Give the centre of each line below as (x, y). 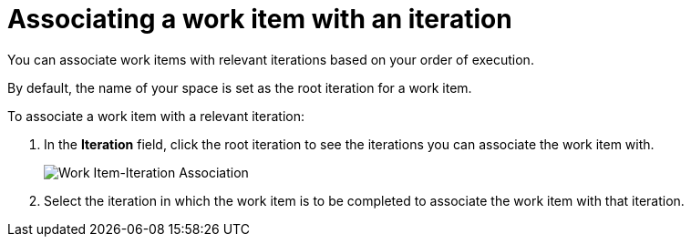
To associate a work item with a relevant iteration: (156, 116)
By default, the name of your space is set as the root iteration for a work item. (240, 87)
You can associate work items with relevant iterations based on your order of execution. (271, 59)
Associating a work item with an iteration (260, 19)
